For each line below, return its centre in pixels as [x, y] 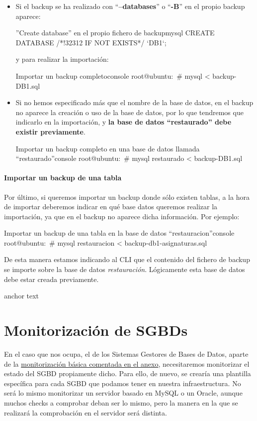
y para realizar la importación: [62, 59]
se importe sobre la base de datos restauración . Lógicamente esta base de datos [125, 269]
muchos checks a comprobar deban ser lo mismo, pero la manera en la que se [121, 402]
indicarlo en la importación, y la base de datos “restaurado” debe [124, 122]
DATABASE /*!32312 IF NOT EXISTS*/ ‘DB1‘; [91, 42]
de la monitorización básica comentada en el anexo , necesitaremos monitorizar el [127, 363]
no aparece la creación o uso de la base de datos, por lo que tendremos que [129, 112]
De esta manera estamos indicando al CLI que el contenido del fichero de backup [127, 259]
